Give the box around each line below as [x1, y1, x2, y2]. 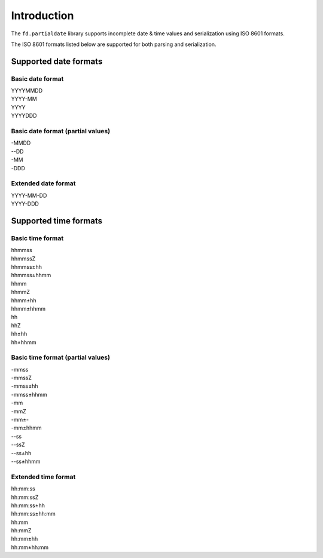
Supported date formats [11, 56, 103, 66]
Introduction [11, 9, 74, 22]
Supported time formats [11, 216, 103, 226]
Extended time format [11, 473, 76, 481]
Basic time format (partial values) [11, 353, 111, 361]
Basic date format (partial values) [11, 127, 111, 136]
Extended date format [11, 179, 76, 188]
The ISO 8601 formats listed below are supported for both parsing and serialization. [11, 41, 217, 48]
